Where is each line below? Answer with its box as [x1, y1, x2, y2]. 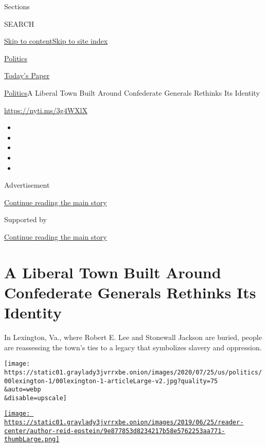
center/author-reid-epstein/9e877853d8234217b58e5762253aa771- [4, 427, 225, 435]
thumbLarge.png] [4, 436, 60, 443]
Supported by [4, 214, 47, 225]
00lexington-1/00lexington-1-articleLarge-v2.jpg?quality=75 [4, 377, 218, 385]
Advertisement [4, 180, 50, 190]
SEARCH [4, 18, 34, 29]
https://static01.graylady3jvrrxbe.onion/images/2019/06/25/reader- [4, 419, 244, 426]
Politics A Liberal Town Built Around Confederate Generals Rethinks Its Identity [4, 87, 260, 98]
